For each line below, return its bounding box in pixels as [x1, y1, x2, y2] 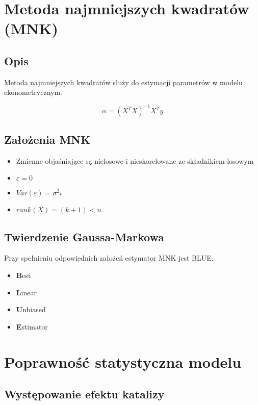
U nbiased [16, 304, 46, 315]
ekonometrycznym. [4, 87, 62, 97]
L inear [16, 287, 37, 297]
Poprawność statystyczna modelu [4, 351, 242, 372]
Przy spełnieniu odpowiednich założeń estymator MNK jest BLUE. [4, 252, 214, 263]
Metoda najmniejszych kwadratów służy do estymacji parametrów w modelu [4, 77, 243, 87]
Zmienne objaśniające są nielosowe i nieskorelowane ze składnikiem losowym [16, 155, 254, 166]
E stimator [16, 321, 48, 332]
